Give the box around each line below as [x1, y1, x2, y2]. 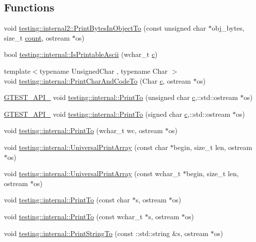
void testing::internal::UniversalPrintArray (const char [4, 142, 168, 152]
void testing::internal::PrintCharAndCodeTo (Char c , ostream [4, 75, 191, 86]
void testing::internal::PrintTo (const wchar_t [4, 211, 143, 221]
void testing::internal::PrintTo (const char [4, 194, 130, 205]
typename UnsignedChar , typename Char [40, 65, 168, 76]
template [4, 65, 31, 76]
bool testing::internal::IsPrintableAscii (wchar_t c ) [4, 49, 158, 59]
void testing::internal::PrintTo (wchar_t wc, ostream [4, 125, 163, 136]
